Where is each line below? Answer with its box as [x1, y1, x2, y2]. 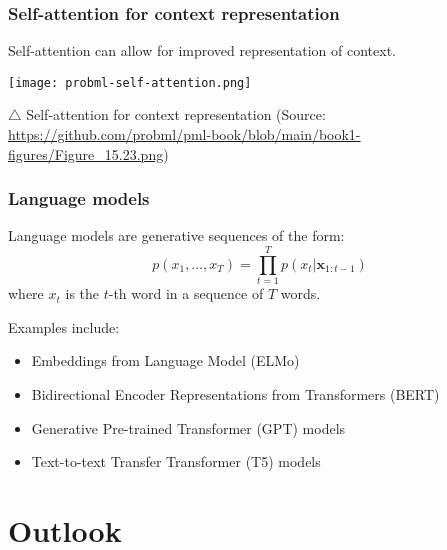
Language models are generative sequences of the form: [8, 225, 345, 246]
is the [65, 283, 100, 304]
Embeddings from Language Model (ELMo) [31, 350, 300, 371]
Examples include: [8, 316, 120, 337]
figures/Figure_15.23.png [8, 143, 164, 164]
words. [280, 283, 321, 304]
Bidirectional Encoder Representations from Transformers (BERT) [31, 383, 440, 404]
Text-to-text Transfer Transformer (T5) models [31, 451, 321, 472]
